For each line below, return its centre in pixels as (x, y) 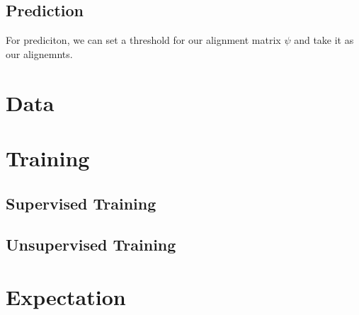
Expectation (66, 296)
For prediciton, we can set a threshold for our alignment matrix (143, 40)
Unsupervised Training (91, 245)
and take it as (324, 40)
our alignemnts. (39, 53)
